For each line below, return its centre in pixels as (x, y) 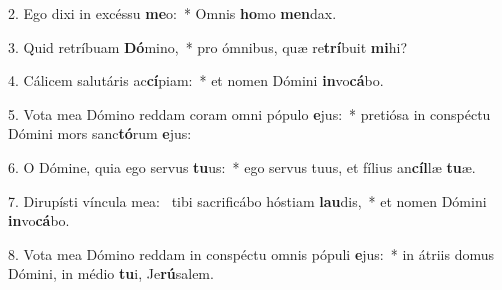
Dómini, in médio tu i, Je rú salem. (111, 273)
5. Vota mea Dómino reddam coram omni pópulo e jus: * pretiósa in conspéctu (249, 113)
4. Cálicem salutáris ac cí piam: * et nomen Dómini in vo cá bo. (196, 80)
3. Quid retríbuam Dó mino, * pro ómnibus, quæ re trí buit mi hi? (207, 46)
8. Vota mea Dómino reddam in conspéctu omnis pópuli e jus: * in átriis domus (251, 253)
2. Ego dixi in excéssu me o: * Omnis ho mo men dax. (172, 13)
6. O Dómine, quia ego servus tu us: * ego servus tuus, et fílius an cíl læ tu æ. (242, 166)
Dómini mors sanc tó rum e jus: (100, 133)
